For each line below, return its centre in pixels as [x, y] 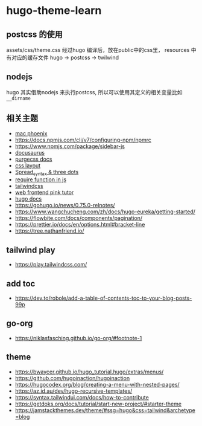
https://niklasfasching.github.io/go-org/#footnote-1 [78, 338]
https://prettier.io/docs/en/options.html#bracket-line [80, 225]
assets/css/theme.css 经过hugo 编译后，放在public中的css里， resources [98, 50]
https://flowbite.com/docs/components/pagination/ [79, 218]
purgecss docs [33, 159]
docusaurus [30, 152]
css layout [28, 165]
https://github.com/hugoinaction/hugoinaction [72, 378]
